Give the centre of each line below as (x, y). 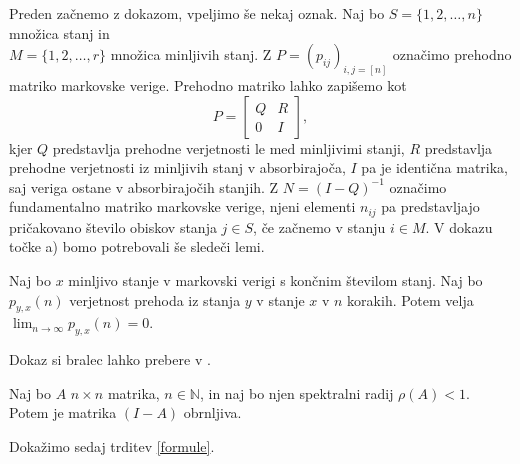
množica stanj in (59, 32)
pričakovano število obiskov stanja (113, 226)
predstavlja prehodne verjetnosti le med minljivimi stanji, (228, 147)
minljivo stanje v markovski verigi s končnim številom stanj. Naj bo (275, 280)
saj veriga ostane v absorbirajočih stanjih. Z (144, 186)
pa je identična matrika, (435, 167)
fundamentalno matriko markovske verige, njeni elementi (182, 206)
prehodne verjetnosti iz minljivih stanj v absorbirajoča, (177, 167)
